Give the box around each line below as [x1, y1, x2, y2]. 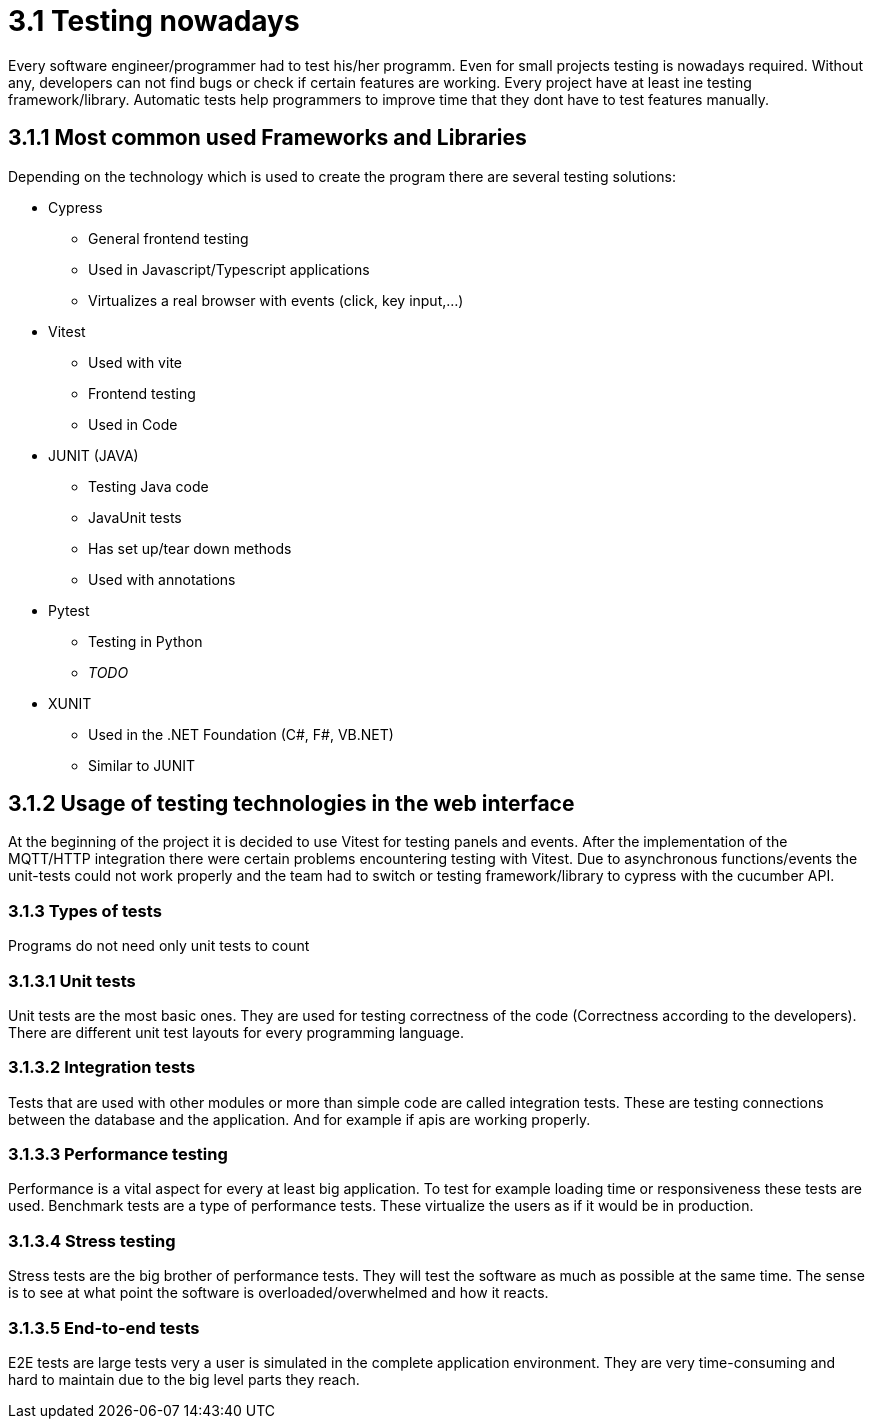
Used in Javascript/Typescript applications [88, 260, 370, 278]
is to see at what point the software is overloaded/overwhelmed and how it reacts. [8, 1284, 549, 1302]
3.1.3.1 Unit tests [8, 970, 136, 991]
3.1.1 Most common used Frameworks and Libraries [8, 125, 527, 151]
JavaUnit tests [88, 508, 182, 526]
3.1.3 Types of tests [8, 900, 162, 921]
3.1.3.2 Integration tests [8, 1057, 196, 1078]
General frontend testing [88, 229, 249, 247]
